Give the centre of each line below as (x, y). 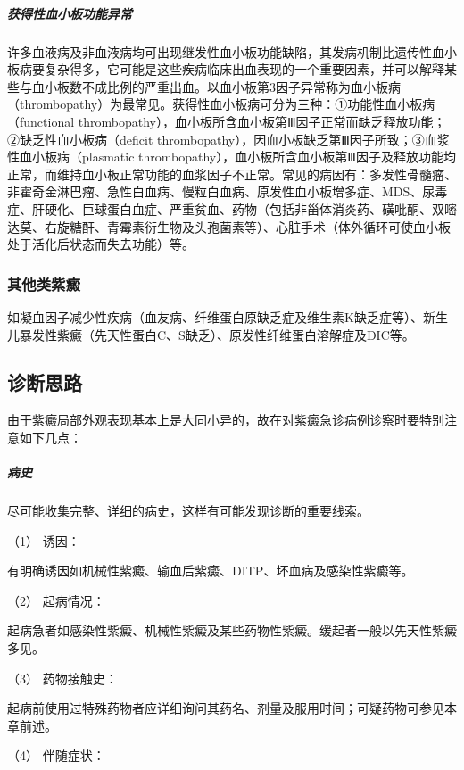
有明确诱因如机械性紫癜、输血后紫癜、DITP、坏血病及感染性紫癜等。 (211, 571)
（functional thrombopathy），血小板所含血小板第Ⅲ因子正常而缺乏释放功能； (227, 121)
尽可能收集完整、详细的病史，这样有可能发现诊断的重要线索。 (188, 511)
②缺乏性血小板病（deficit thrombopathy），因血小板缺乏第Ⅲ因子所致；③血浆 (228, 139)
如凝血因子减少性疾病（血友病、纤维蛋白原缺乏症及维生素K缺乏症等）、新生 (228, 316)
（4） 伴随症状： (56, 755)
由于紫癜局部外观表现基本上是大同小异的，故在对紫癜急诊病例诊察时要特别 (226, 420)
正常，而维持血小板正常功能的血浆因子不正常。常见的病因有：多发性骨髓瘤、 (232, 174)
